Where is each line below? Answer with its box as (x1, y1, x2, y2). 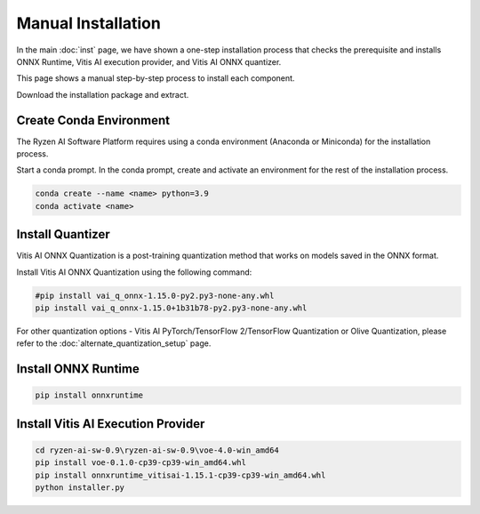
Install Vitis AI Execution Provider (16, 416, 205, 431)
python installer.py (35, 483, 124, 493)
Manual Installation (16, 13, 162, 33)
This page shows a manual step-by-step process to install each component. (16, 73, 295, 84)
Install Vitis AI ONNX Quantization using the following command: (16, 267, 252, 277)
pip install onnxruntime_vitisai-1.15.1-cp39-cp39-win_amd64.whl (35, 470, 326, 480)
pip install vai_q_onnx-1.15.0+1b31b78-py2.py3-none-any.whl (35, 303, 308, 313)
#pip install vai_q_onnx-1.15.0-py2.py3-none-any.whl (35, 290, 275, 301)
